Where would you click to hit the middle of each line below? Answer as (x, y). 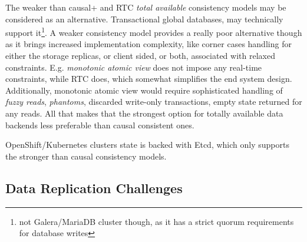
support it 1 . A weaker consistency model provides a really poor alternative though (154, 32)
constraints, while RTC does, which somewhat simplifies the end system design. (149, 79)
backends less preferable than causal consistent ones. (100, 125)
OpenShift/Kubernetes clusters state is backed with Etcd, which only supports (147, 145)
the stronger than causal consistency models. (86, 156)
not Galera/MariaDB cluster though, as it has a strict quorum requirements (156, 221)
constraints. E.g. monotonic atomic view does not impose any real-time (134, 67)
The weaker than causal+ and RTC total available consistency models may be (146, 7)
